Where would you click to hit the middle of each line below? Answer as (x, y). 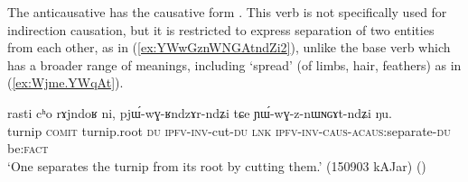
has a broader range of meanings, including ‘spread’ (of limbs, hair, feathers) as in (234, 64)
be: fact (28, 148)
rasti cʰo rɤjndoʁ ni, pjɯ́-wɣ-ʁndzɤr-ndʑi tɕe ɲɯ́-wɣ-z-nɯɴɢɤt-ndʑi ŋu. (200, 112)
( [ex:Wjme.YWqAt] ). (66, 82)
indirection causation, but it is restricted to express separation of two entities (221, 29)
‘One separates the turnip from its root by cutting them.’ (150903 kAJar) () (217, 165)
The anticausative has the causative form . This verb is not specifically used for (227, 12)
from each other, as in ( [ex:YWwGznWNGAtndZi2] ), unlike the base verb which (229, 47)
